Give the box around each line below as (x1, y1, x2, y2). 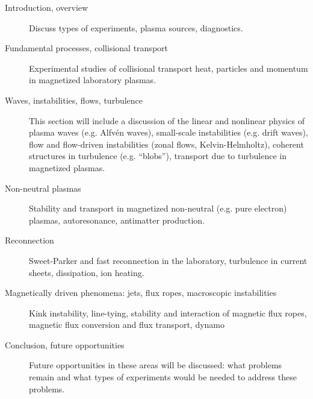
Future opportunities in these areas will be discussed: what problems (29, 359, 282, 371)
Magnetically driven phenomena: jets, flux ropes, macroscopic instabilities (5, 286, 277, 299)
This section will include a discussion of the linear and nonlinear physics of (29, 114, 305, 127)
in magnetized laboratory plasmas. (29, 74, 156, 86)
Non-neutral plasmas (5, 181, 81, 194)
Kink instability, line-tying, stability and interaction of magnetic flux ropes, (29, 306, 307, 319)
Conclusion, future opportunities (5, 338, 125, 351)
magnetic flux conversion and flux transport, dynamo (29, 318, 225, 331)
